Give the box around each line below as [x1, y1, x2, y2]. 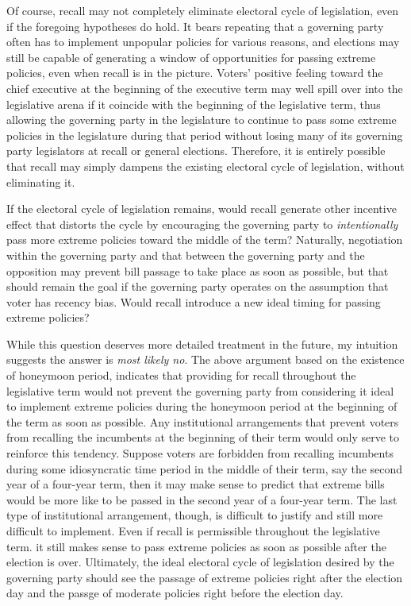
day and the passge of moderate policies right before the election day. [6, 585, 344, 601]
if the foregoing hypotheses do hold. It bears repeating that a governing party [6, 17, 384, 34]
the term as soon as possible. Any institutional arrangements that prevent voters [6, 413, 399, 430]
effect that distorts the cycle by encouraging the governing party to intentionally [6, 215, 398, 232]
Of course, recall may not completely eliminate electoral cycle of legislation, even [6, 2, 399, 18]
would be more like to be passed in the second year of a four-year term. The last [6, 491, 398, 508]
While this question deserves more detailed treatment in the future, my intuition [6, 335, 398, 352]
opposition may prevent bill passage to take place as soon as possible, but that [6, 262, 389, 279]
